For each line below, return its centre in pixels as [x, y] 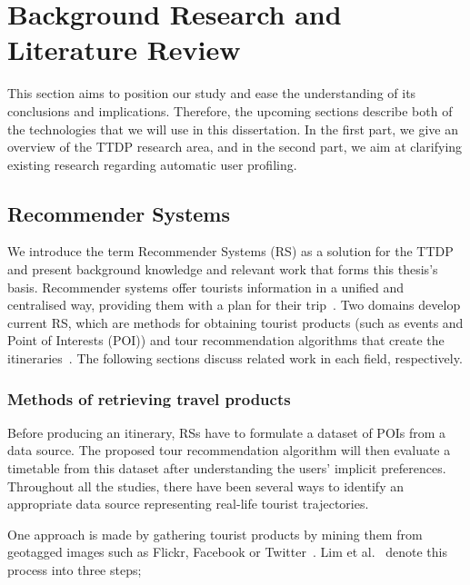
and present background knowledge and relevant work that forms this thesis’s [223, 269]
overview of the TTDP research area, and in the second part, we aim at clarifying [235, 147]
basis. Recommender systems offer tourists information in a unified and [206, 287]
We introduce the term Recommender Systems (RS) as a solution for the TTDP [230, 251]
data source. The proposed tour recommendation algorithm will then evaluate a [229, 450]
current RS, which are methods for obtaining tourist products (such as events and [235, 322]
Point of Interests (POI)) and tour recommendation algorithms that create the [226, 340]
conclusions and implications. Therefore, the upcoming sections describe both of [230, 110]
